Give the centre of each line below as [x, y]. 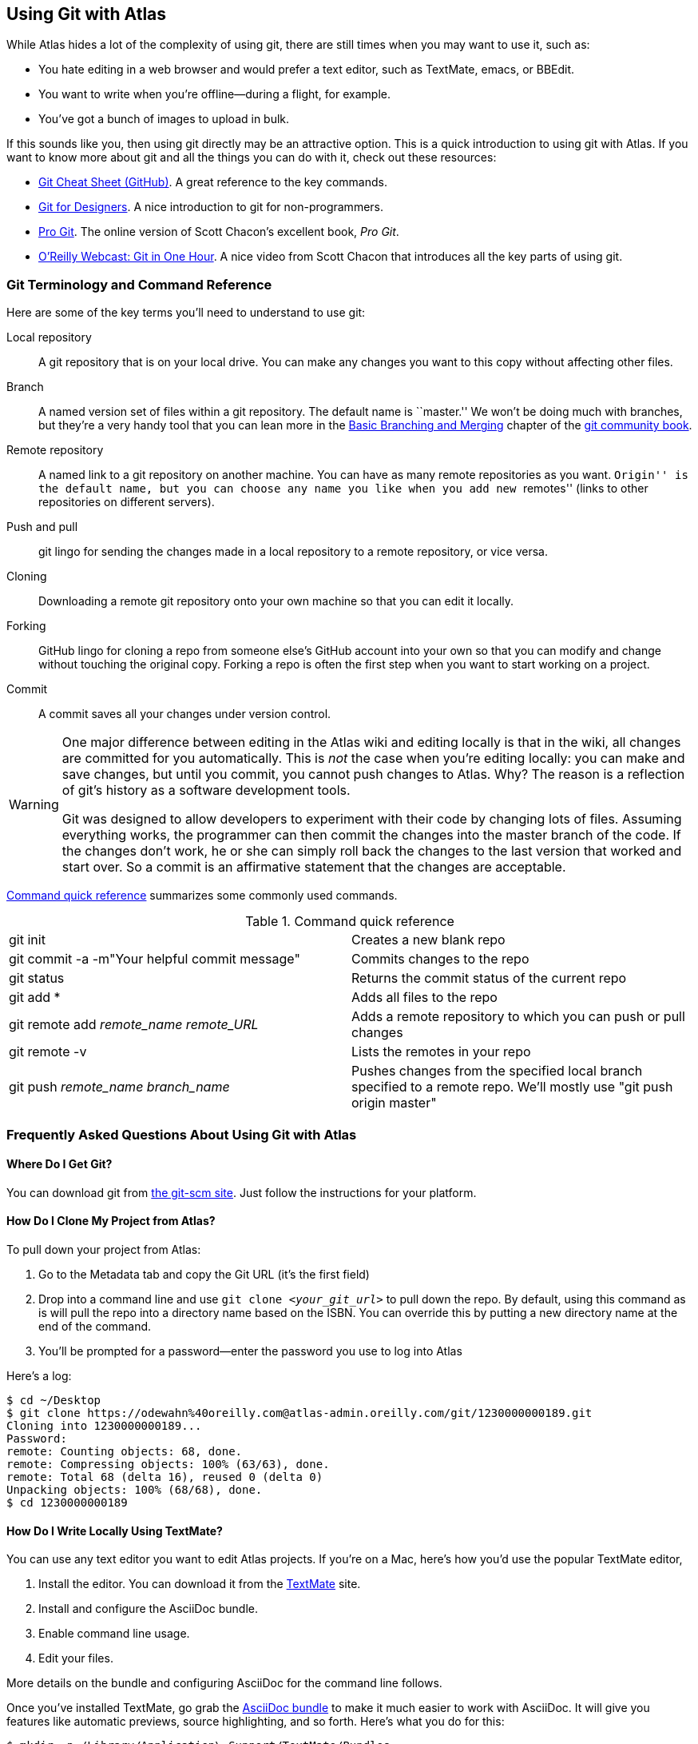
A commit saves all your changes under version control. [185, 714]
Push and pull [42, 527]
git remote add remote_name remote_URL [134, 1025]
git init [27, 940]
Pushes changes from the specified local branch [497, 1071]
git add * [35, 998]
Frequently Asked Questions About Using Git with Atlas [182, 1134]
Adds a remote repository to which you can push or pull [518, 1017]
